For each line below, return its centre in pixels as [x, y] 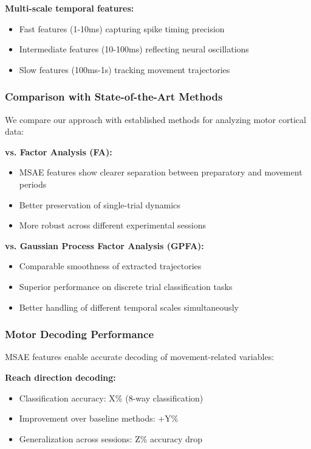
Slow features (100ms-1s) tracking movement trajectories [125, 69]
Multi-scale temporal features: [70, 8]
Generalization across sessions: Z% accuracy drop [111, 438]
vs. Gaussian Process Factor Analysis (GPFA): [104, 245]
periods [33, 184]
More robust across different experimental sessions [112, 225]
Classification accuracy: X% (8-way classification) [111, 398]
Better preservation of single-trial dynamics [100, 204]
